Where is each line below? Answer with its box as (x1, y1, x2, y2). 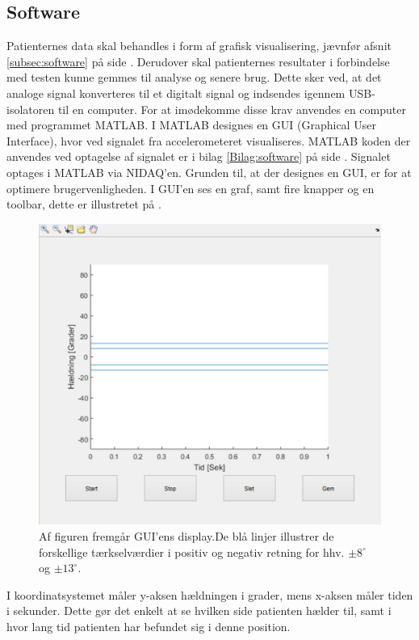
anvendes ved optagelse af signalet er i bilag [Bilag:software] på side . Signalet (6, 148, 391, 165)
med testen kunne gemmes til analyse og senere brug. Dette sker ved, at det (6, 69, 382, 86)
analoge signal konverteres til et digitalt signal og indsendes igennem (6, 84, 346, 101)
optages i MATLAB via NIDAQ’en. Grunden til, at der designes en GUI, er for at (6, 163, 412, 180)
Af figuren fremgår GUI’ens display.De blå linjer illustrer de (39, 528, 334, 545)
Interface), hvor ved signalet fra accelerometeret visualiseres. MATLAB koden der (6, 132, 411, 149)
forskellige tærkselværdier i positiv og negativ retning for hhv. (39, 543, 345, 560)
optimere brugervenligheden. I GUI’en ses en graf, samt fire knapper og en (6, 179, 375, 196)
